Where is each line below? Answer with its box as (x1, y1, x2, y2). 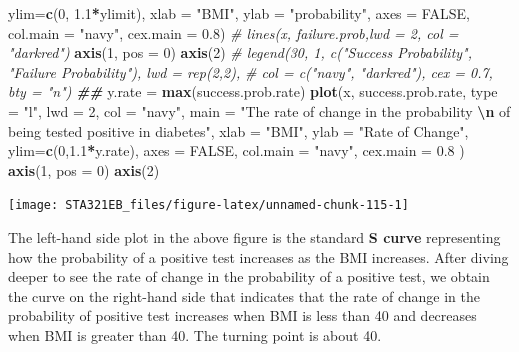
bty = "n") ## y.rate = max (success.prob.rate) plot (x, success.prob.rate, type (8, 81, 498, 102)
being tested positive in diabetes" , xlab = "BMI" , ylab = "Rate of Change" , (8, 120, 469, 141)
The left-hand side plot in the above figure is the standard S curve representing (8, 227, 501, 247)
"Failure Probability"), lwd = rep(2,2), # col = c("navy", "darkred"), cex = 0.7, (8, 61, 493, 82)
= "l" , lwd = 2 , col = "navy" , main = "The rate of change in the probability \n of (8, 100, 511, 121)
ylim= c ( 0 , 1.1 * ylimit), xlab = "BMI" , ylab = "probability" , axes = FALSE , (8, 3, 470, 23)
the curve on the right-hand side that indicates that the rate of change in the (8, 285, 480, 306)
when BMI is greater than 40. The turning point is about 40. (8, 324, 382, 345)
